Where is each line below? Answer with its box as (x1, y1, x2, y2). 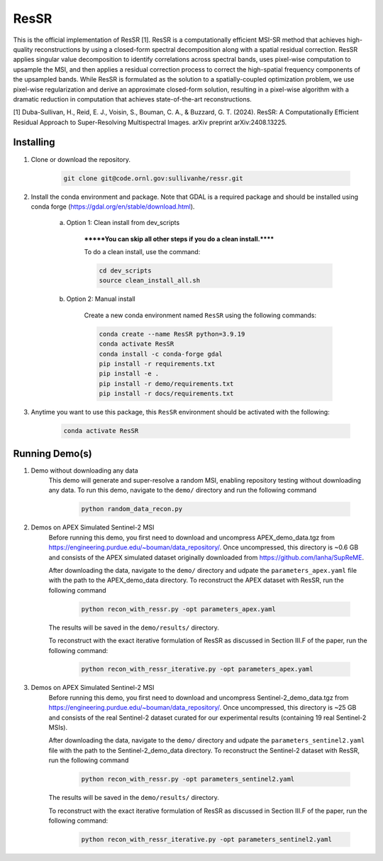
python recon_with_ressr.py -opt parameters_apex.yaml (81, 605, 276, 613)
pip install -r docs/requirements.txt (99, 390, 234, 397)
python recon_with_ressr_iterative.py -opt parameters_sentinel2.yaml (81, 835, 333, 843)
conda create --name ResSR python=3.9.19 (99, 330, 245, 338)
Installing (13, 136, 56, 148)
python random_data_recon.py (81, 505, 183, 513)
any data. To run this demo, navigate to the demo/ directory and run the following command (48, 486, 317, 495)
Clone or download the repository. (30, 155, 131, 163)
